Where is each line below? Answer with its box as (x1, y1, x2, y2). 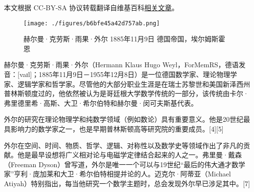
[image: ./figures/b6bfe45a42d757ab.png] (23, 19, 160, 27)
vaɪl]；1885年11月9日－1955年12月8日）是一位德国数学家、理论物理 (19, 69, 231, 79)
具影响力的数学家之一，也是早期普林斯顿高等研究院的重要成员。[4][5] (4, 124, 224, 134)
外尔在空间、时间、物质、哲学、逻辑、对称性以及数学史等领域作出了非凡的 (4, 140, 243, 150)
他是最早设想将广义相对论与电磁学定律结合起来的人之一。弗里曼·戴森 (17, 150, 242, 160)
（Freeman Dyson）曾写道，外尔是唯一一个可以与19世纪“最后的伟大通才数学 (4, 159, 246, 169)
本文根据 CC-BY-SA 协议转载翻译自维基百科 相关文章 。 (4, 2, 179, 12)
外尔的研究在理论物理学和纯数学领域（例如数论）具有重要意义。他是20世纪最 (4, 114, 250, 124)
